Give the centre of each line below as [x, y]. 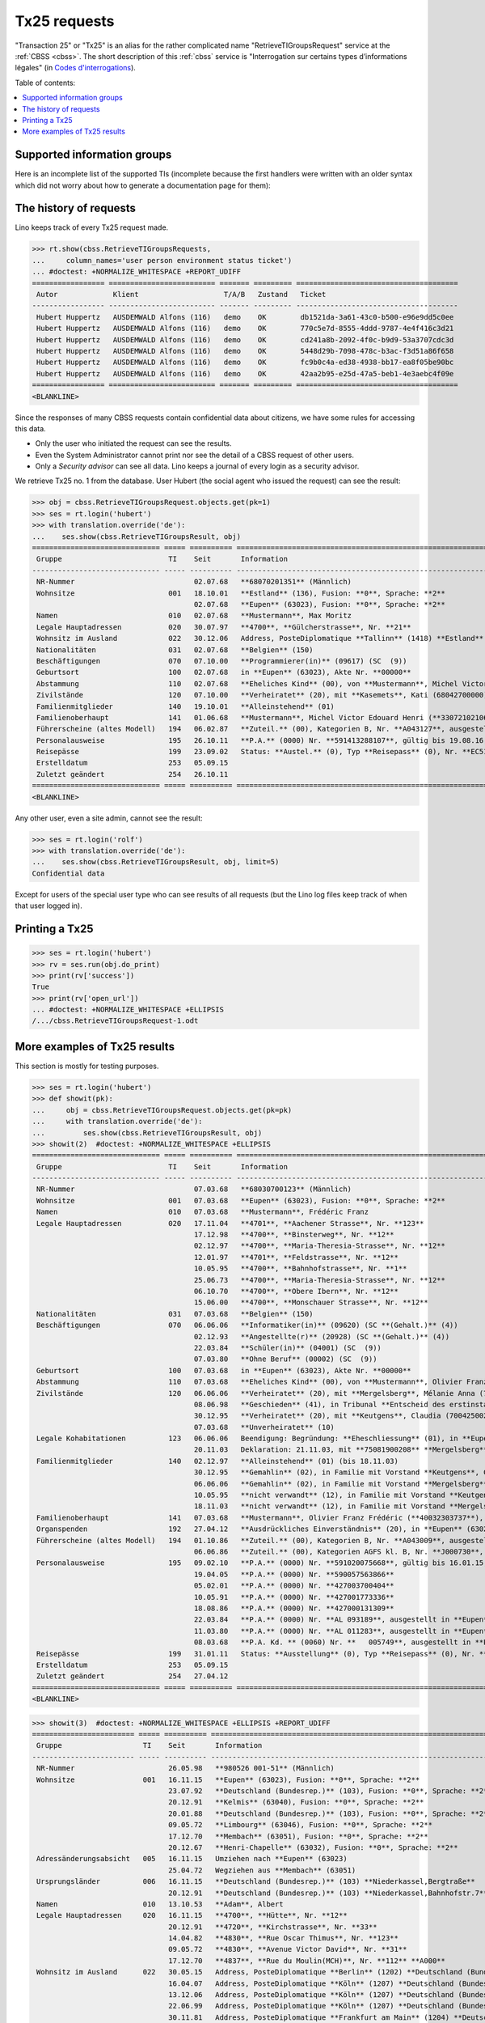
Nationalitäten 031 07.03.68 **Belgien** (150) [175, 1314]
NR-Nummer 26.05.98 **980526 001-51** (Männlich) [186, 1769]
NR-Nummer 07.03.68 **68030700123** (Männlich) [194, 1189]
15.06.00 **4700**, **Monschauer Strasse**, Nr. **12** [311, 1302]
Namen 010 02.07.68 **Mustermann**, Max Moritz [194, 616]
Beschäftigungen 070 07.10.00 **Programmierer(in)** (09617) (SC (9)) [222, 661]
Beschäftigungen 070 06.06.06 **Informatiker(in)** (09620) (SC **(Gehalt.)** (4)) [247, 1325]
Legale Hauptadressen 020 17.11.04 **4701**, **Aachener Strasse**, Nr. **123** [230, 1223]
